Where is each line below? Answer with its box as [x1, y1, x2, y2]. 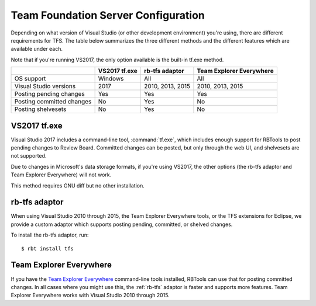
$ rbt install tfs [21, 245, 74, 252]
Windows [98, 75, 124, 83]
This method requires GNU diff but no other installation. [11, 182, 145, 189]
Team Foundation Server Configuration [11, 9, 205, 22]
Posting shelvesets [14, 105, 67, 113]
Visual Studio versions [14, 82, 76, 91]
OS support [14, 75, 46, 83]
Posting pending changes [14, 90, 85, 98]
